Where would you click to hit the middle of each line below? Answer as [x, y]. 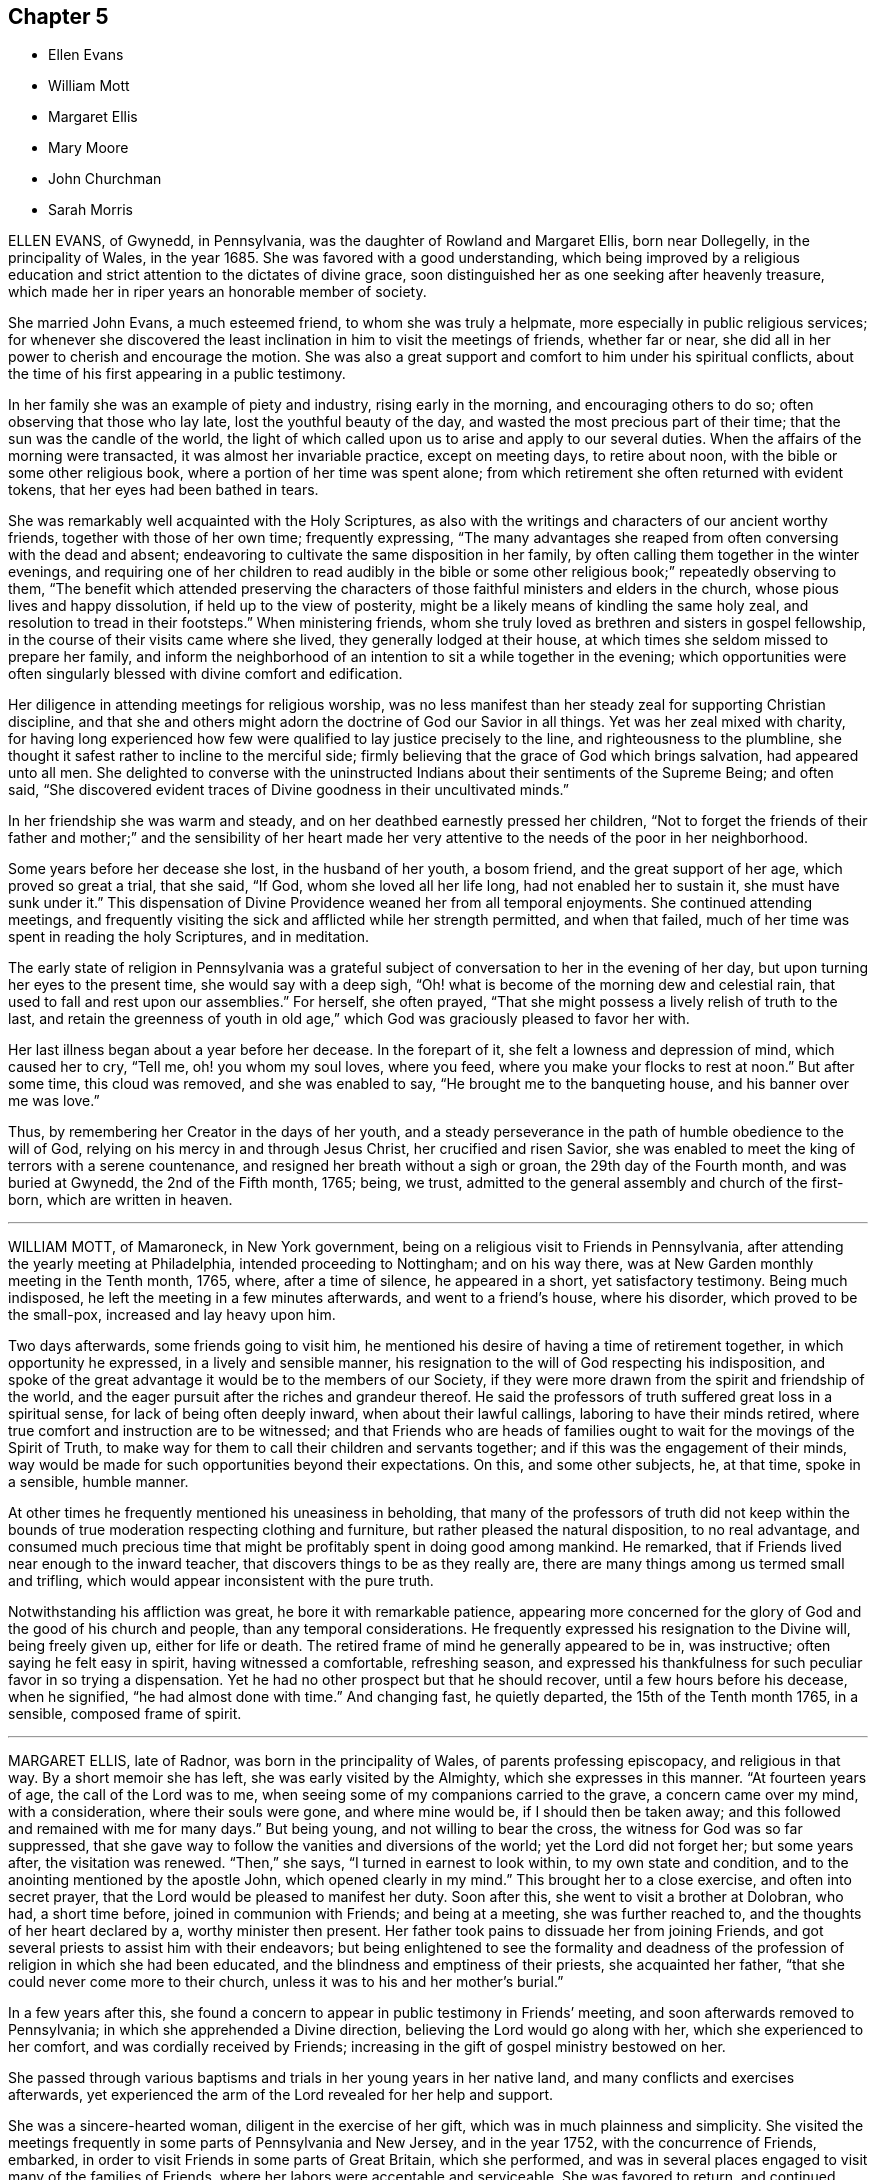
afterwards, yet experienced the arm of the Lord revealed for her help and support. [281, 2095]
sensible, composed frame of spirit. [125, 1714]
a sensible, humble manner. [98, 1482]
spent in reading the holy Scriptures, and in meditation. [188, 937]
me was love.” [54, 1101]
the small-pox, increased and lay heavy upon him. [172, 1315]
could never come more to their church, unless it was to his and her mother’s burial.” [286, 1982]
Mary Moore [88, 148]
